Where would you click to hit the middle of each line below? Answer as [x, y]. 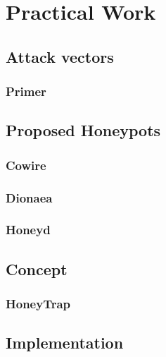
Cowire [26, 165]
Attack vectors [60, 56]
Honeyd [28, 230]
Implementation [65, 343]
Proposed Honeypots [83, 130]
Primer [26, 91]
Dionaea [29, 197]
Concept [37, 268]
